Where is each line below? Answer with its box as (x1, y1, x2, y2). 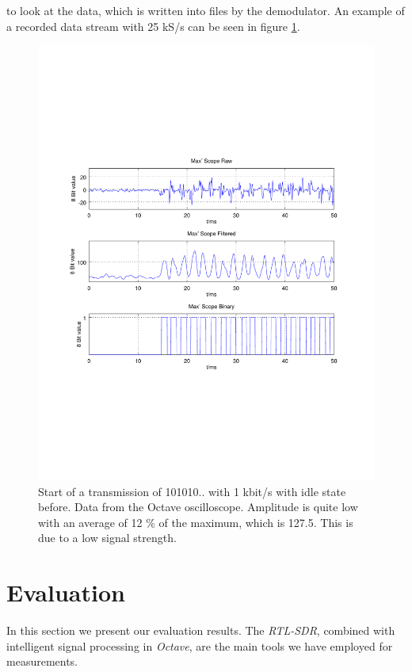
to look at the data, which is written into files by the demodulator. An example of (6, 2, 405, 18)
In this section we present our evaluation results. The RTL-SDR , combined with (6, 622, 395, 639)
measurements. (6, 653, 78, 670)
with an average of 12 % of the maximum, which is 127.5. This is (38, 514, 353, 530)
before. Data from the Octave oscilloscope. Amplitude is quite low (38, 498, 358, 515)
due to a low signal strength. (38, 529, 177, 546)
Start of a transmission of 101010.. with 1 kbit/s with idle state (38, 483, 346, 499)
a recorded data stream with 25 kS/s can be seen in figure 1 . (6, 17, 300, 34)
